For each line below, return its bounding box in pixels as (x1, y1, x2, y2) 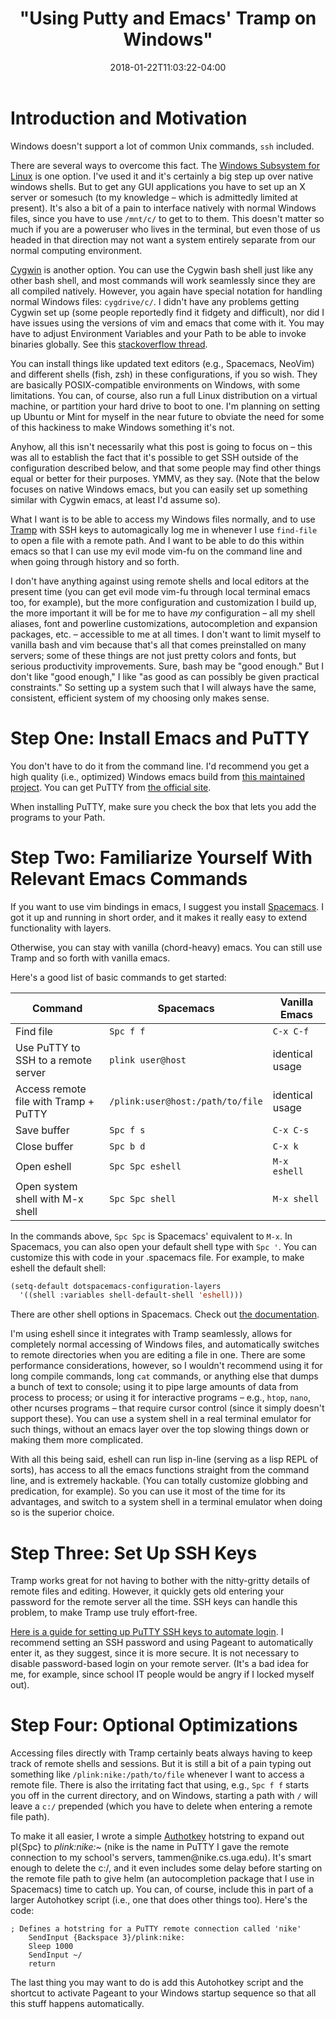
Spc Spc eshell (109, 1160, 182, 1172)
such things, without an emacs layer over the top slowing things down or (10, 1423, 310, 1436)
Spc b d (109, 1140, 146, 1152)
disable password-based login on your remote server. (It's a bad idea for (10, 1658, 310, 1670)
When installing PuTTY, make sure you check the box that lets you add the (10, 800, 317, 812)
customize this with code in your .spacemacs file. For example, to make (10, 1251, 305, 1263)
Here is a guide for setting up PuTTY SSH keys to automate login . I (10, 1626, 284, 1638)
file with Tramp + (15, 1094, 95, 1108)
